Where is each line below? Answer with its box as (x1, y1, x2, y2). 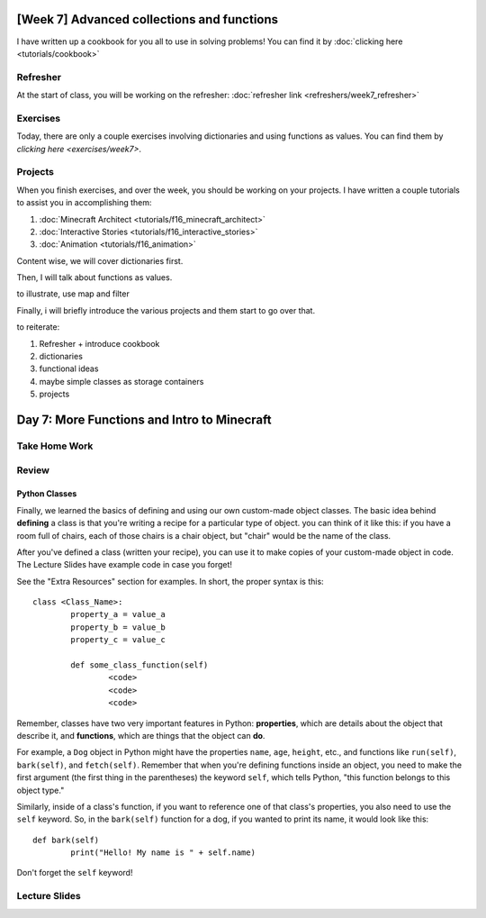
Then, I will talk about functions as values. (16, 272, 173, 283)
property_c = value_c (70, 635, 166, 645)
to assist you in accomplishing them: (16, 197, 152, 208)
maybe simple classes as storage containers (39, 376, 204, 386)
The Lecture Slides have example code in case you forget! (16, 559, 233, 570)
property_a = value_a (70, 609, 166, 620)
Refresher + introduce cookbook (39, 338, 160, 349)
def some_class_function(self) (70, 660, 209, 670)
